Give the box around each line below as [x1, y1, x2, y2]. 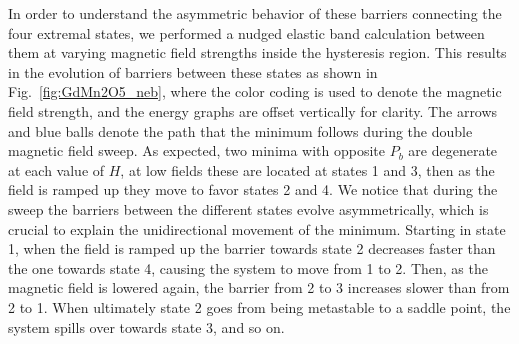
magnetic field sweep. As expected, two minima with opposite [8, 140, 386, 161]
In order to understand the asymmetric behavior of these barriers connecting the [8, 3, 502, 23]
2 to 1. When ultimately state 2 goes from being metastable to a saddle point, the [8, 296, 511, 317]
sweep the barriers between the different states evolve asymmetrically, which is [8, 198, 489, 219]
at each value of [8, 159, 105, 180]
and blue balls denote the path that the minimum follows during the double [8, 120, 473, 141]
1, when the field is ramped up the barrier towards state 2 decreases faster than [8, 238, 496, 259]
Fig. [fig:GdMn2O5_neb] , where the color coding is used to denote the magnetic [8, 81, 502, 102]
